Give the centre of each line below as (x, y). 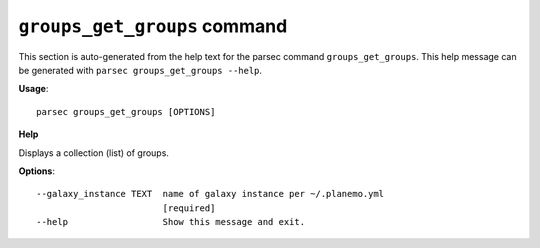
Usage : (33, 89)
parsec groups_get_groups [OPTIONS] (126, 111)
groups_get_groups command (153, 26)
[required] (189, 208)
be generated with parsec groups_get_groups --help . (140, 70)
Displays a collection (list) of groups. (94, 152)
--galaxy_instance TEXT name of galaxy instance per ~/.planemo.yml (210, 194)
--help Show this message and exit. (170, 222)
